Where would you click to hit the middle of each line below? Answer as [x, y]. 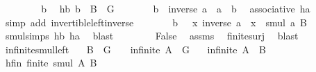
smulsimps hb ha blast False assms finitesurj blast [152, 36]
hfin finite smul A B [51, 63]
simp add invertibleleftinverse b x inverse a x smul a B [156, 22]
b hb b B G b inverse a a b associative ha [176, 8]
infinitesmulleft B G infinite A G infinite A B [135, 49]
